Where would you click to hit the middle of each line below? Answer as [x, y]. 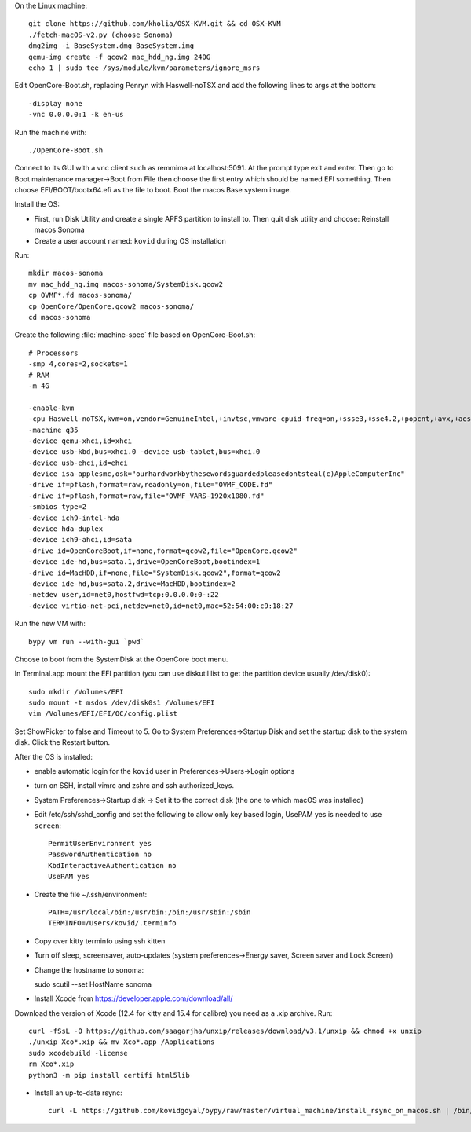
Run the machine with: [51, 132]
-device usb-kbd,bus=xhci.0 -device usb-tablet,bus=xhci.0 [144, 452]
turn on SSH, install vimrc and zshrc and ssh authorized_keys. [134, 786]
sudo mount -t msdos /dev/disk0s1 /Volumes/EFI [122, 703]
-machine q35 [53, 430]
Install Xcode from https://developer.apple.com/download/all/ [133, 998]
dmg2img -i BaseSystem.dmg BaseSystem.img [111, 46]
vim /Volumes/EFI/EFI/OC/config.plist [103, 714]
